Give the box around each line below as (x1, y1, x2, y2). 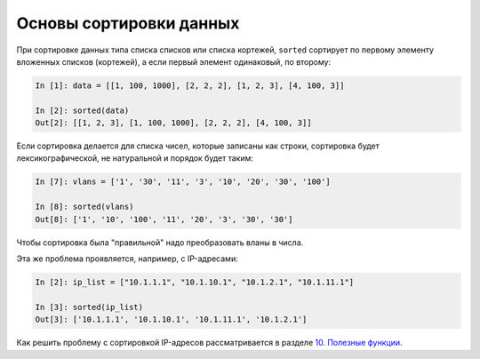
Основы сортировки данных (16, 13, 240, 33)
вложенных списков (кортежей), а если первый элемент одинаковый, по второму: (16, 56, 332, 67)
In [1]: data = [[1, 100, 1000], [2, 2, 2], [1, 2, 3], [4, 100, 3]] (35, 80, 345, 91)
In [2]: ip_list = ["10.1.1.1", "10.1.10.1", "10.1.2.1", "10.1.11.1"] (35, 276, 355, 287)
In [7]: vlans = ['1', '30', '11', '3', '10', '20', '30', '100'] (35, 177, 331, 187)
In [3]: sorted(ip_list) (35, 302, 144, 312)
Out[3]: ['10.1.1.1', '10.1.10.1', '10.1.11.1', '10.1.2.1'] (35, 315, 308, 324)
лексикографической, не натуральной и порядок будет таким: (16, 153, 253, 164)
